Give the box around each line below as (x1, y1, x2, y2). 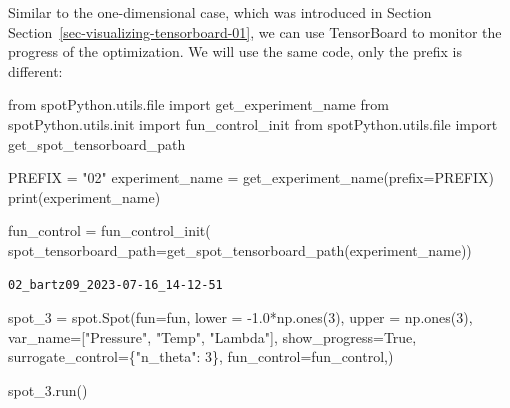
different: (8, 60, 63, 81)
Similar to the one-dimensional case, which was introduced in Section (8, 2, 432, 22)
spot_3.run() (8, 379, 88, 400)
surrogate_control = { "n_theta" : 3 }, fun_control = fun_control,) (8, 346, 394, 367)
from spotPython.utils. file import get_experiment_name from (8, 94, 389, 115)
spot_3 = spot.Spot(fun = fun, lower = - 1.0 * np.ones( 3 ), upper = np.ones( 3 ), (8, 307, 473, 328)
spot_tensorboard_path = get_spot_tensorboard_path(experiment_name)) (8, 239, 472, 260)
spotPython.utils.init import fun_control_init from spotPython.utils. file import (8, 113, 498, 134)
